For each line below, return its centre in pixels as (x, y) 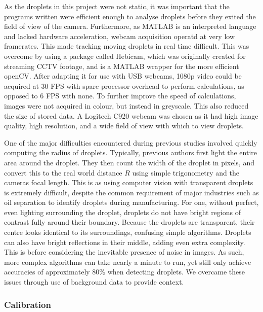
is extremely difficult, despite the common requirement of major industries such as (131, 192)
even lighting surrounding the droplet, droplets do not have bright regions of (122, 212)
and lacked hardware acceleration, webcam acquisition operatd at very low (120, 36)
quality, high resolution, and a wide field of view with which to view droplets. (124, 126)
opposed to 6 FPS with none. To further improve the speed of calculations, (120, 96)
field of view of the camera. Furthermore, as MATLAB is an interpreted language (130, 26)
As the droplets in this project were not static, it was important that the (117, 6)
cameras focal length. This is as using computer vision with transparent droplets (129, 182)
